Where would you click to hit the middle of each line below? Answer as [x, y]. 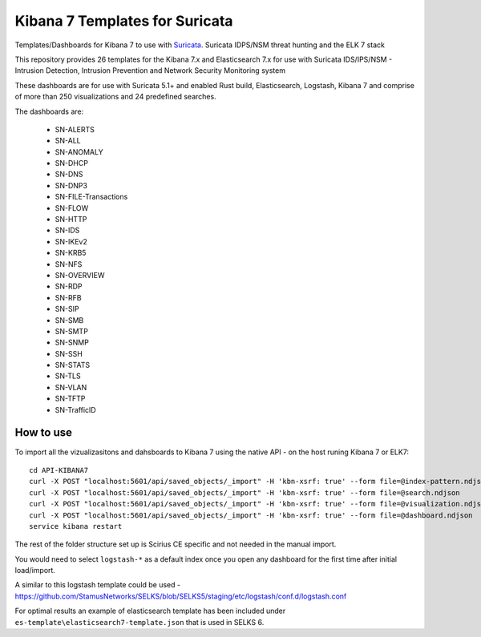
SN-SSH [69, 353]
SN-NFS [69, 264]
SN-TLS [68, 376]
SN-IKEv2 [71, 241]
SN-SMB [69, 320]
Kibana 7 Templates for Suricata [124, 21]
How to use [43, 433]
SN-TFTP [70, 399]
